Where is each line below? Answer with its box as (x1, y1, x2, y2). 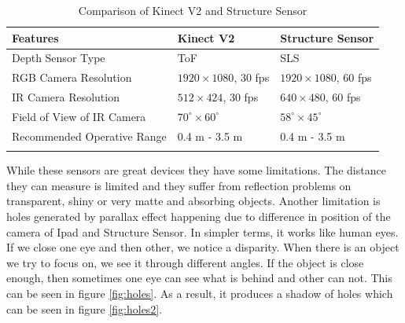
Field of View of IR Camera (12, 108, 146, 124)
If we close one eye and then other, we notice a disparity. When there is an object (6, 239, 399, 255)
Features (12, 29, 59, 46)
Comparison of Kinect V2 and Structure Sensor (78, 2, 307, 18)
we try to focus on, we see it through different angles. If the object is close (6, 254, 364, 270)
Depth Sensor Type (12, 50, 105, 66)
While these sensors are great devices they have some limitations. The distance (6, 162, 386, 178)
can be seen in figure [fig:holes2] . (6, 300, 163, 317)
